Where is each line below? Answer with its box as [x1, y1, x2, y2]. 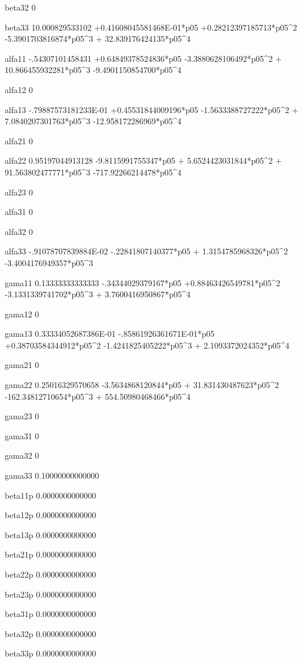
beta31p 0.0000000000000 [5, 608, 96, 620]
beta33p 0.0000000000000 [5, 647, 96, 659]
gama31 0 [5, 429, 39, 442]
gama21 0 [5, 359, 39, 371]
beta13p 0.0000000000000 [5, 528, 96, 541]
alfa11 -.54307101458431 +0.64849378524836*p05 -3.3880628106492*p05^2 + [5, 52, 282, 64]
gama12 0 [5, 307, 39, 320]
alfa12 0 [5, 83, 33, 95]
